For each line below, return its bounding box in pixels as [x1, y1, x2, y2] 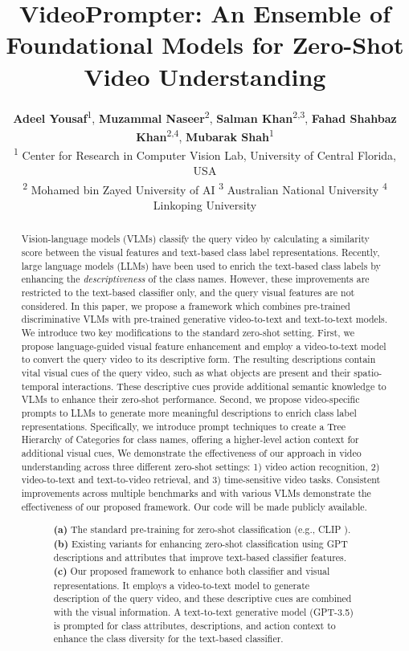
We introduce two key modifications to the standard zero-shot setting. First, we [21, 326, 354, 340]
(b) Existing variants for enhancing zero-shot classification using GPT [53, 536, 348, 551]
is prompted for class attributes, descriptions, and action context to [53, 618, 336, 632]
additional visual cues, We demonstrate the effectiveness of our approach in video [21, 446, 362, 459]
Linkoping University [153, 197, 257, 214]
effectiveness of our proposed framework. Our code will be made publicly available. [21, 499, 367, 513]
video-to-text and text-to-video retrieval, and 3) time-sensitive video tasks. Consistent [21, 473, 381, 486]
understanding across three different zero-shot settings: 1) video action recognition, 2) [21, 459, 380, 473]
